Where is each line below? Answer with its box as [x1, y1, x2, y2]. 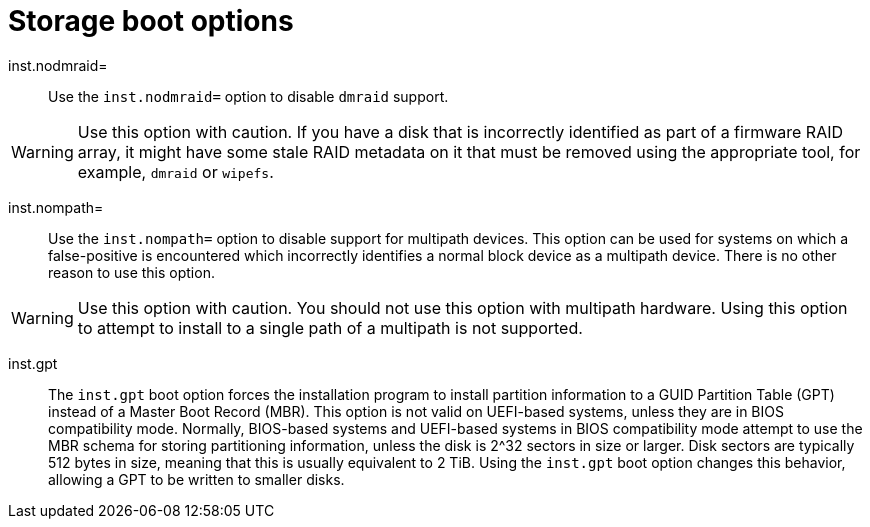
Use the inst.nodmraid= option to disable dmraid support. [48, 87, 449, 105]
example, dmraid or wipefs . [77, 161, 274, 182]
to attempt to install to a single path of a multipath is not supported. [77, 317, 583, 338]
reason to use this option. [48, 263, 215, 281]
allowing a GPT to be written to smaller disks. [48, 470, 345, 488]
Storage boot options [8, 4, 294, 38]
